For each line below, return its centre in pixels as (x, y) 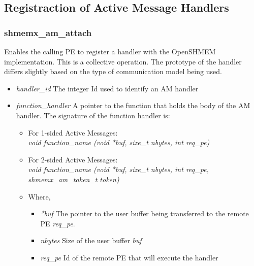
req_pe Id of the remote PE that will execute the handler (129, 257)
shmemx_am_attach (48, 32)
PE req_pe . (58, 223)
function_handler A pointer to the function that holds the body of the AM (133, 105)
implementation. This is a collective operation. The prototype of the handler (123, 61)
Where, (39, 196)
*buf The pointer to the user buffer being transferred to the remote (145, 213)
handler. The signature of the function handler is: (93, 115)
